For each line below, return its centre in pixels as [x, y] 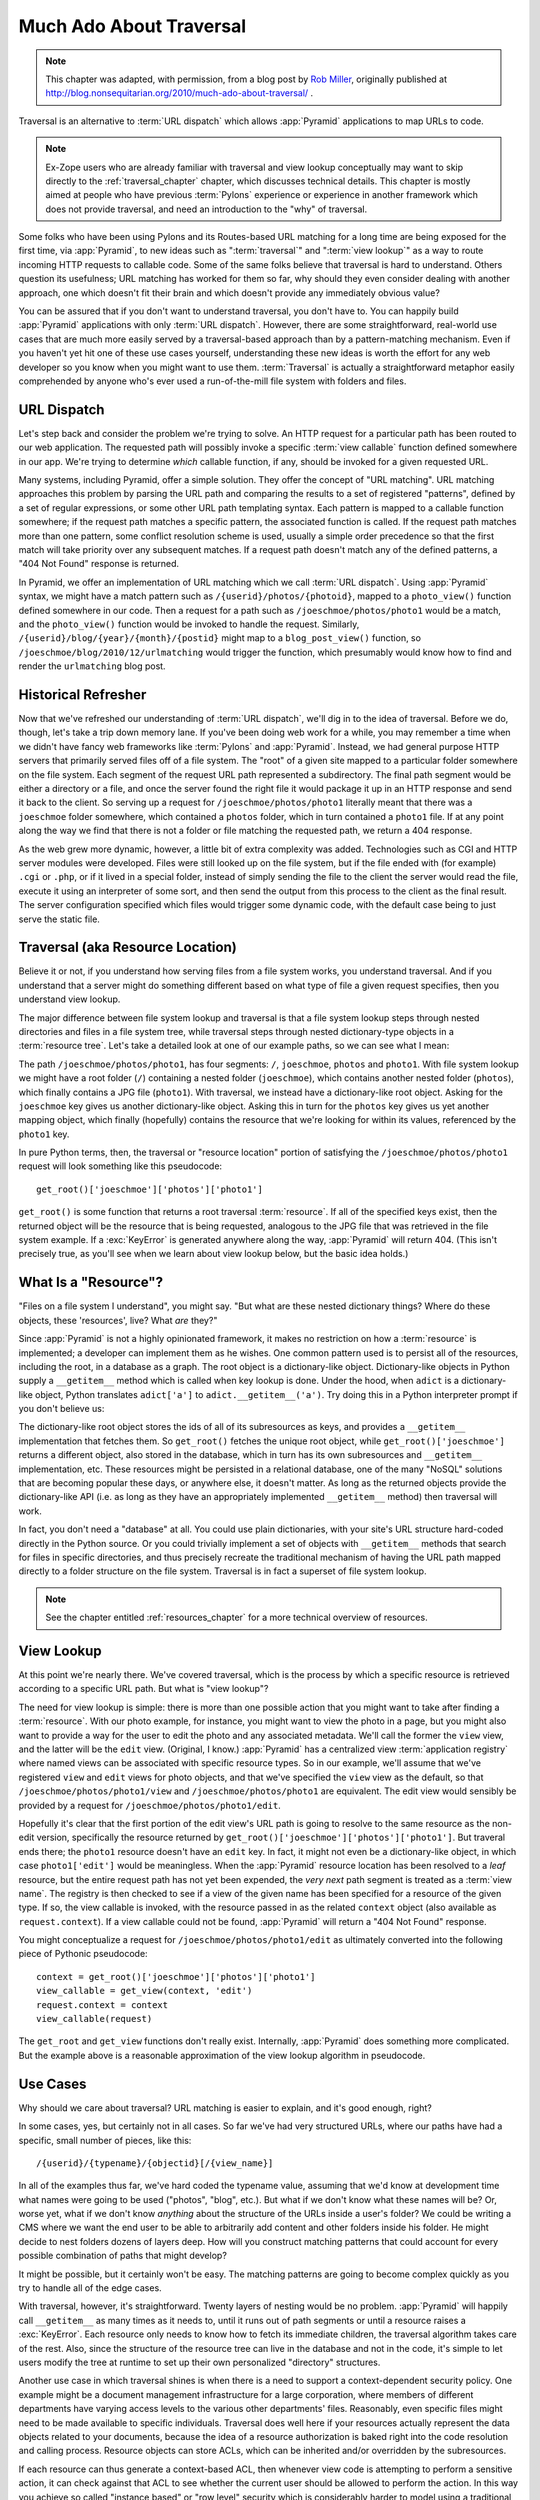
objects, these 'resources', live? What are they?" [118, 1320]
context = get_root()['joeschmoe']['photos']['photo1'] [176, 1976]
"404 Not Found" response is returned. [99, 564]
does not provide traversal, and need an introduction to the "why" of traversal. [206, 209]
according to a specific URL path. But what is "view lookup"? [143, 1689]
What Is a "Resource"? [91, 1282]
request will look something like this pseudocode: [120, 1166]
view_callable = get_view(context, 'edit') [144, 1991]
